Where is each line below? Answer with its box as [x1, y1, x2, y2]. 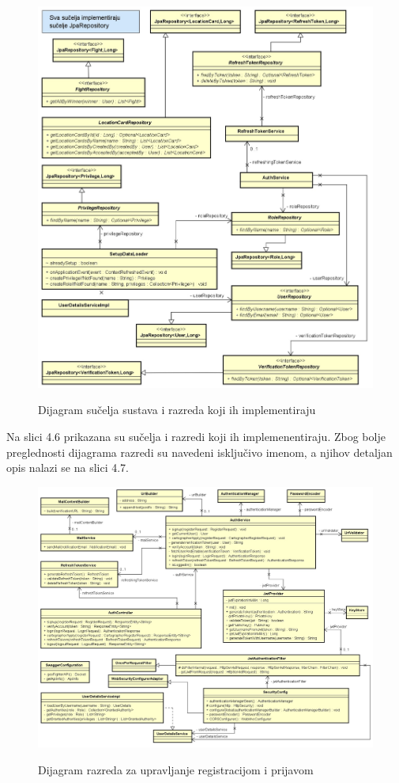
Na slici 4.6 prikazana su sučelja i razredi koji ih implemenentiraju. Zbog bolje [6, 428, 386, 445]
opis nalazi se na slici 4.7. [6, 459, 129, 476]
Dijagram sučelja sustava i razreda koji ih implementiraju [38, 401, 316, 418]
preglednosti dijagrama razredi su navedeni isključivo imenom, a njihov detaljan [6, 443, 393, 460]
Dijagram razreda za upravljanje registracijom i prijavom [38, 761, 314, 777]
